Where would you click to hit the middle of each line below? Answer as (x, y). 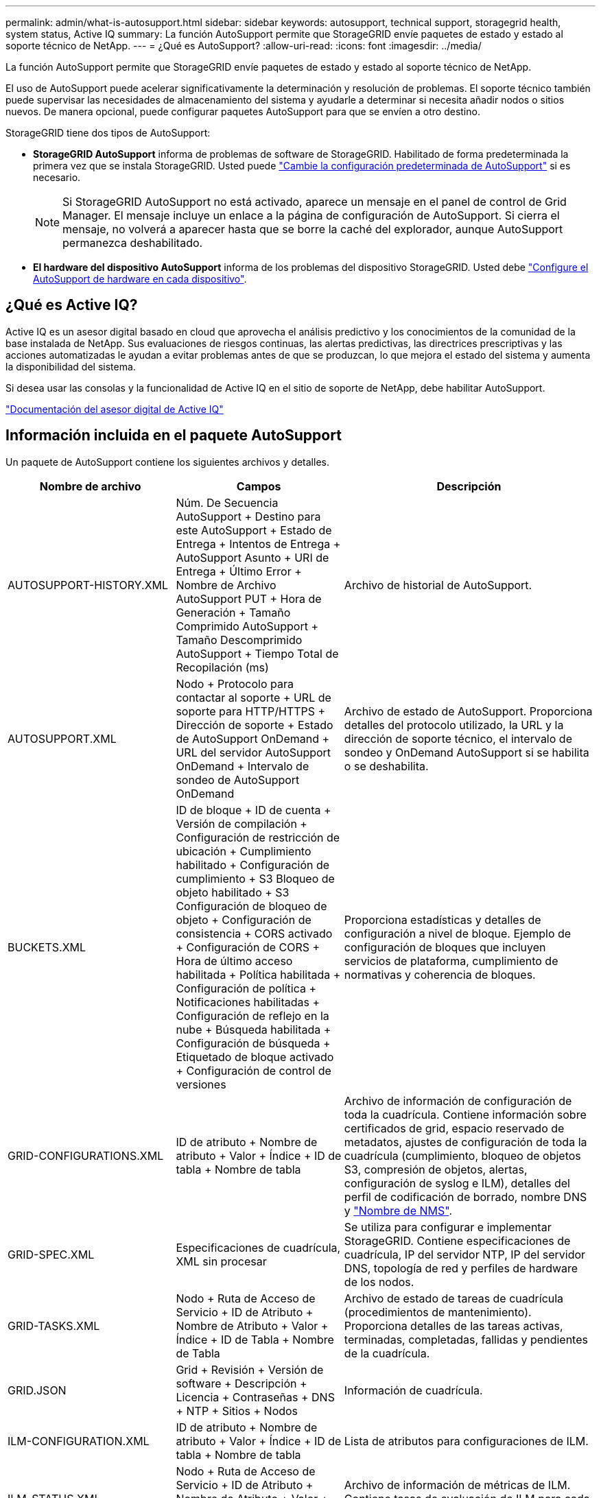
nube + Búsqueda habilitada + (254, 1029)
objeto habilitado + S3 (233, 892)
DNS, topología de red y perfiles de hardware (461, 1268)
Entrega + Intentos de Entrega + (258, 544)
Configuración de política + (246, 988)
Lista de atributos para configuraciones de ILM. (466, 1441)
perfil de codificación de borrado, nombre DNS (466, 1197)
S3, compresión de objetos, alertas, (436, 1169)
